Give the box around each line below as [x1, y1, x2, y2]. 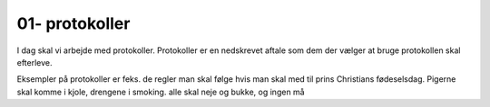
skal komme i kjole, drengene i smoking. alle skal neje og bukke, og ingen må [16, 86, 305, 97]
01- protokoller [16, 13, 131, 33]
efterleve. [16, 57, 54, 67]
